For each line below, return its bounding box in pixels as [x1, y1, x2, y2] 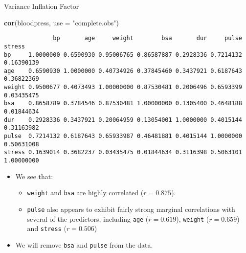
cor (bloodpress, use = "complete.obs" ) [4, 17, 119, 27]
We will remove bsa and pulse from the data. [15, 239, 153, 250]
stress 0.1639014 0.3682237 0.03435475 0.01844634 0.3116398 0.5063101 [4, 149, 242, 156]
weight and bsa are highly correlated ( [27, 187, 144, 198]
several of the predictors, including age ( [27, 213, 149, 224]
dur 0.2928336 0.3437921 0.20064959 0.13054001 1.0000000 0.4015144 [4, 116, 242, 123]
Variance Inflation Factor [4, 1, 79, 11]
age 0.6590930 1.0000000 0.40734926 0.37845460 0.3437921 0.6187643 [4, 67, 242, 74]
